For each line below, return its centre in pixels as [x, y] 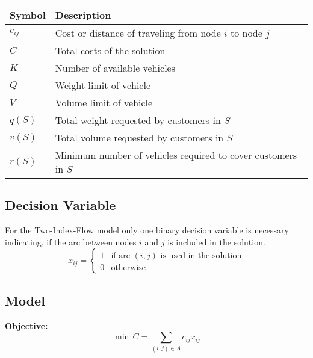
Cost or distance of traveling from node [138, 33]
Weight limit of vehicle [103, 85]
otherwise [129, 268]
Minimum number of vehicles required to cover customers [176, 155]
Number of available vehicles [115, 68]
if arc [120, 256]
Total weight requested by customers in [138, 120]
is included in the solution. [216, 242]
